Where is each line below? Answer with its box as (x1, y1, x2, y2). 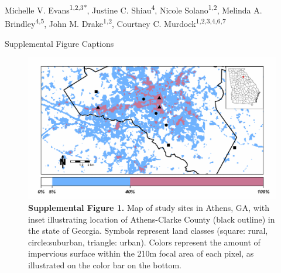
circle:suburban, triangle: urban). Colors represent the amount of (28, 236, 261, 248)
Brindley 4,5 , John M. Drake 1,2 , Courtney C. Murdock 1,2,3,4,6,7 (5, 16, 226, 29)
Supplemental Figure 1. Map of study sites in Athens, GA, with (28, 201, 270, 213)
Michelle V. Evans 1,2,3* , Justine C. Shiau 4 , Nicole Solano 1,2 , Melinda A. (5, 2, 262, 16)
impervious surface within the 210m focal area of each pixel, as (28, 247, 254, 260)
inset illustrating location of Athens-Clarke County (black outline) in (28, 213, 275, 225)
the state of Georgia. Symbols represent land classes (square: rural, (28, 224, 268, 237)
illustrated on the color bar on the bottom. (28, 258, 181, 271)
